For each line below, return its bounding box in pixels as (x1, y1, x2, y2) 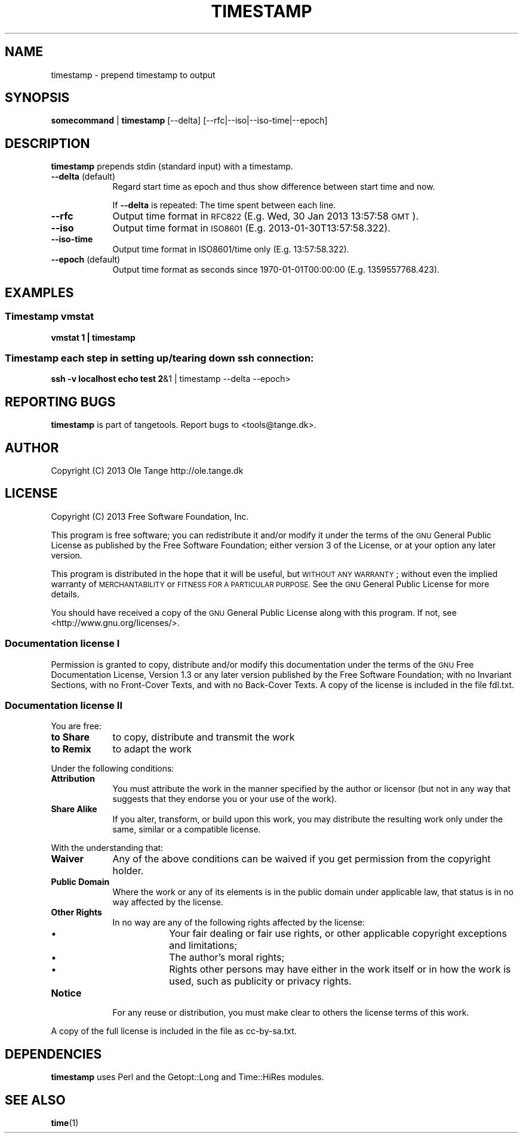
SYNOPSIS (5, 90, 70, 106)
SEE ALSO (5, 1092, 66, 1108)
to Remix (51, 743, 91, 755)
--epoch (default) (51, 254, 121, 265)
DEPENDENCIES (5, 1046, 102, 1062)
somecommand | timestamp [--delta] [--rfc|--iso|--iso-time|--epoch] (51, 115, 328, 126)
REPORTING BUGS (5, 394, 116, 409)
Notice (51, 987, 82, 1000)
